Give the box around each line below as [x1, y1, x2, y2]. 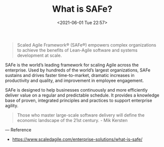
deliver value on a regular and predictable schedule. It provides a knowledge [5, 92, 160, 98]
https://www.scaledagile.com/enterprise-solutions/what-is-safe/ [12, 136, 143, 142]
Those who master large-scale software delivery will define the [17, 112, 145, 118]
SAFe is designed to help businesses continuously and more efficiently [5, 87, 148, 93]
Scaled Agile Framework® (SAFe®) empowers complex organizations [17, 42, 157, 48]
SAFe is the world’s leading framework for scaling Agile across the [5, 62, 139, 68]
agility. [5, 102, 19, 108]
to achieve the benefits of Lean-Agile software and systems [17, 47, 138, 53]
